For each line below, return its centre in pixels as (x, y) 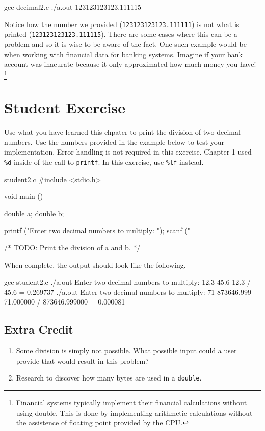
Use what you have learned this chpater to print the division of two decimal (122, 132)
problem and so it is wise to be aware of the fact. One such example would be (125, 44)
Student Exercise (65, 107)
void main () (24, 196)
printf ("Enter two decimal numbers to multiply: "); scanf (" (97, 230)
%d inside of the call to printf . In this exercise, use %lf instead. (104, 161)
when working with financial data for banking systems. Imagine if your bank (123, 54)
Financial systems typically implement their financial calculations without (131, 402)
